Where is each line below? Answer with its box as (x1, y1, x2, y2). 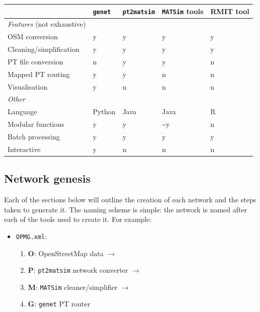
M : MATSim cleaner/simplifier (28, 281, 118, 292)
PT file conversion (8, 56, 63, 66)
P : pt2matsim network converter (28, 265, 128, 275)
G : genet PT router (28, 298, 90, 309)
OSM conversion (8, 31, 58, 42)
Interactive (8, 143, 41, 154)
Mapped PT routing (8, 68, 70, 79)
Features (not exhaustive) (8, 19, 86, 29)
